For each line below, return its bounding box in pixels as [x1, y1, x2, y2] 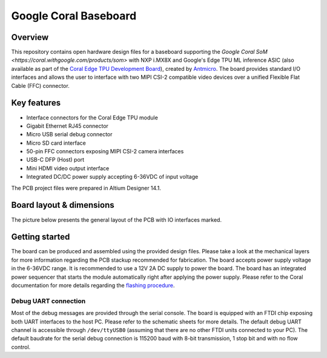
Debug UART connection [11, 297, 86, 305]
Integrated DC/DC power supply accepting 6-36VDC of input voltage [26, 173, 199, 181]
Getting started [11, 232, 70, 242]
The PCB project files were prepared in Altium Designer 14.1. [11, 184, 162, 191]
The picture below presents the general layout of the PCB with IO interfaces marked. [11, 216, 222, 224]
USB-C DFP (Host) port [26, 156, 85, 164]
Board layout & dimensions [11, 200, 114, 210]
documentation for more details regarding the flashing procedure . [11, 282, 175, 289]
